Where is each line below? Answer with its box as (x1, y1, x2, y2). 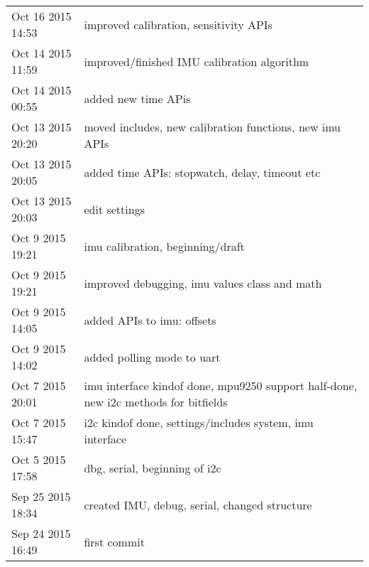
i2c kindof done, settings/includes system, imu (84, 414, 314, 431)
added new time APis (84, 90, 191, 107)
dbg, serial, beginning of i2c (84, 459, 221, 476)
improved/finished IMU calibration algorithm (84, 53, 309, 70)
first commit (84, 533, 145, 550)
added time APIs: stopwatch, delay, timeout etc (84, 163, 321, 180)
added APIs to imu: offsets (84, 311, 216, 328)
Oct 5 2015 (11, 451, 66, 468)
